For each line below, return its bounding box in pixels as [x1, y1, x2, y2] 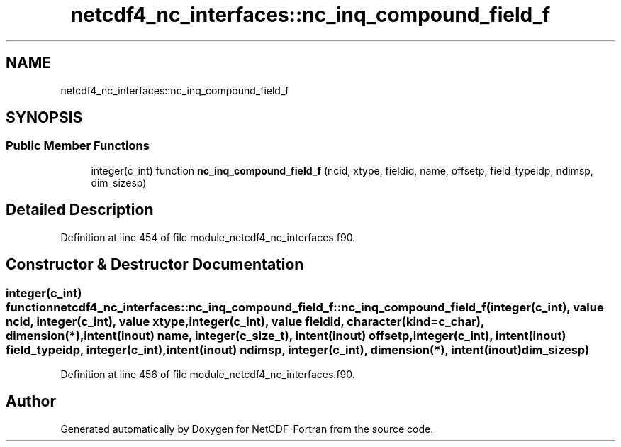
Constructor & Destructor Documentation [6, 255, 304, 274]
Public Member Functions [6, 138, 150, 153]
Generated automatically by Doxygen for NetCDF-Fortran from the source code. [60, 422, 434, 435]
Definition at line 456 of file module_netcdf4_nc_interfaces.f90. [60, 368, 355, 380]
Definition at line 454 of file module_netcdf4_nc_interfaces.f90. [60, 231, 356, 243]
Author [6, 392, 56, 411]
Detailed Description [6, 201, 154, 219]
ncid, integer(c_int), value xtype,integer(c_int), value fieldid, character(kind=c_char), [6, 314, 484, 329]
